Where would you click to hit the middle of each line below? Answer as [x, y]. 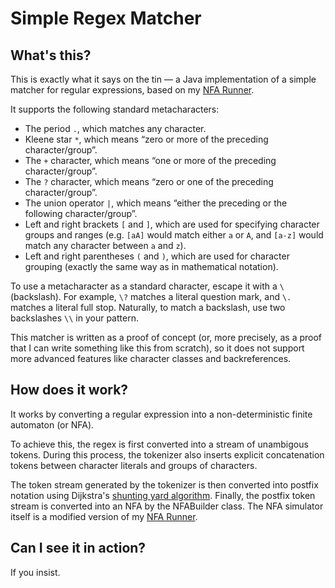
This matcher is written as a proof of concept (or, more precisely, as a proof [166, 337]
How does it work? [69, 390]
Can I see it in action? [78, 548]
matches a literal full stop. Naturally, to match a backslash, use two [148, 307]
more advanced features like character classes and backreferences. [151, 358]
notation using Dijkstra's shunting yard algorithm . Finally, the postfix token [163, 495]
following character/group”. [81, 213]
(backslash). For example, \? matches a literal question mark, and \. [151, 296]
